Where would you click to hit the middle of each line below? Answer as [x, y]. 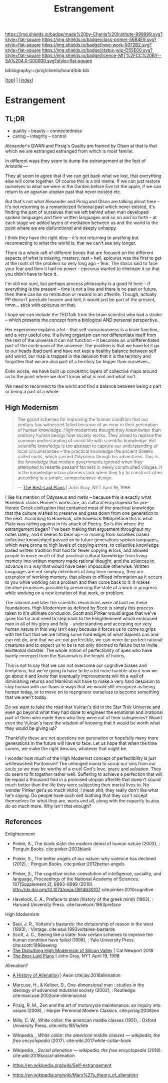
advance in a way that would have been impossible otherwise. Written [77, 566]
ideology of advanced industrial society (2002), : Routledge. [74, 990]
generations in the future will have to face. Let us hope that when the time [81, 743]
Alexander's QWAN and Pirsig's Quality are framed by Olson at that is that [81, 146]
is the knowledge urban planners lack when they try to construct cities [90, 472]
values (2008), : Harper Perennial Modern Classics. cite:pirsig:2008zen [86, 1010]
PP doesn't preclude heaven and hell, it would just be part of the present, [80, 300]
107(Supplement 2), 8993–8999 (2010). [53, 884]
